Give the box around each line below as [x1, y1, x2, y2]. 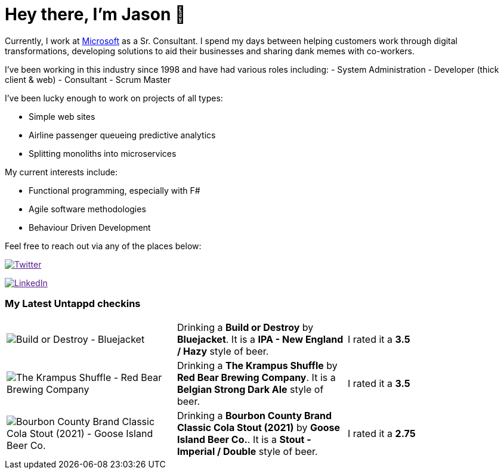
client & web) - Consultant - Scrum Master [5, 74, 171, 85]
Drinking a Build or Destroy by [177, 321, 314, 333]
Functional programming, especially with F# [29, 185, 200, 196]
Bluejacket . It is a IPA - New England [177, 333, 344, 345]
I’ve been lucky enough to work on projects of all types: [5, 92, 223, 103]
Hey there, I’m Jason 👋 [5, 4, 186, 24]
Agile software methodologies [29, 203, 146, 214]
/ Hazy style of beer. [177, 345, 269, 357]
